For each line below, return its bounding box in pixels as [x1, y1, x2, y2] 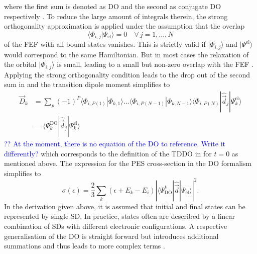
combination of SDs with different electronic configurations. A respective [4, 221, 227, 231]
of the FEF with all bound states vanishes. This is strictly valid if [4, 39, 206, 49]
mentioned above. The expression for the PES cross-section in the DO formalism [4, 158, 252, 168]
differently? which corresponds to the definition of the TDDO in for [4, 148, 212, 158]
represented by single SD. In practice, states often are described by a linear [4, 211, 235, 221]
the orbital [4, 59, 37, 69]
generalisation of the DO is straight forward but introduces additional [4, 230, 219, 241]
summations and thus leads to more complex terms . [4, 240, 165, 251]
